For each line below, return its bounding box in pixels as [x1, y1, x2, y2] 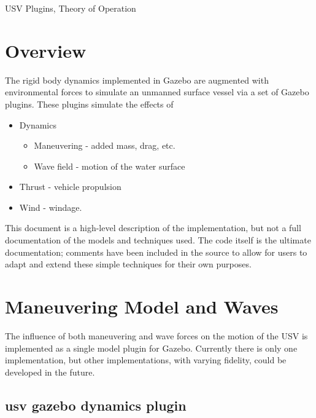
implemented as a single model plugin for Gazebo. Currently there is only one [5, 341, 298, 354]
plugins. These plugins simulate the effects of [5, 97, 174, 110]
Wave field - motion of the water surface [34, 159, 185, 172]
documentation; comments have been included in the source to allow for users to [5, 245, 307, 258]
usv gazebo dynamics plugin [5, 395, 187, 414]
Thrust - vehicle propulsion [19, 180, 121, 193]
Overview [5, 37, 87, 63]
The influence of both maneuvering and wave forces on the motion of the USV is [5, 329, 308, 342]
